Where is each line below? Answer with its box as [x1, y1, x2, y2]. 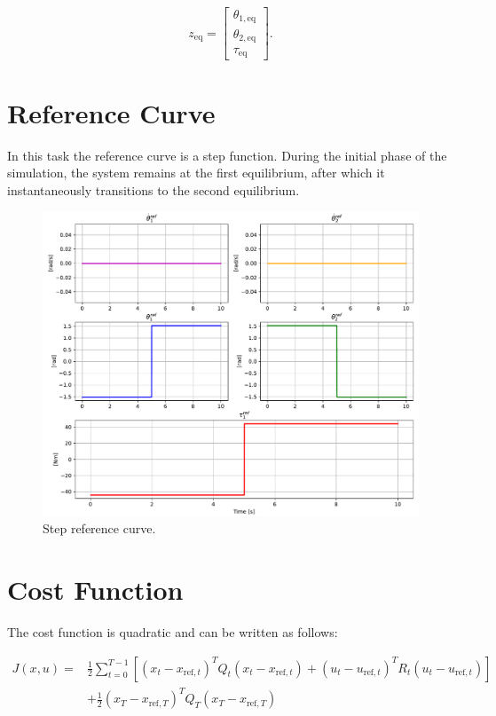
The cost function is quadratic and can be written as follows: [7, 622, 338, 641]
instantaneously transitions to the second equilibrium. [7, 180, 300, 199]
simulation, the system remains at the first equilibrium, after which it [7, 163, 385, 182]
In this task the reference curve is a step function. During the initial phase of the [7, 146, 447, 164]
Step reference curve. [43, 519, 156, 538]
